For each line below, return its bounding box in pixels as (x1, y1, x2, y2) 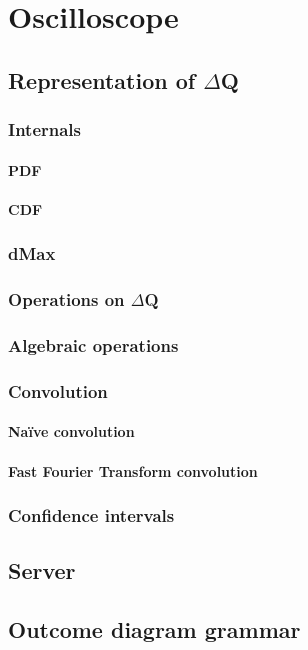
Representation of (8, 64, 196, 95)
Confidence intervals (8, 503, 175, 528)
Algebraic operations (8, 332, 179, 357)
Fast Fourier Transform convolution (8, 460, 258, 481)
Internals (8, 117, 81, 142)
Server (8, 555, 76, 586)
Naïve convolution (8, 421, 135, 442)
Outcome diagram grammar (8, 614, 301, 645)
